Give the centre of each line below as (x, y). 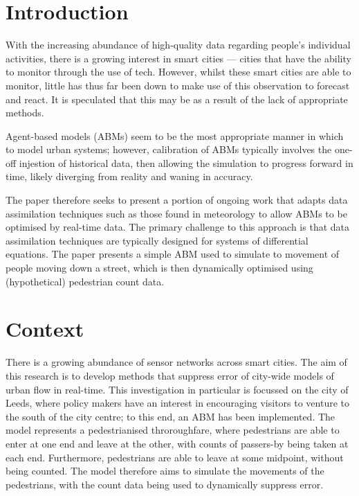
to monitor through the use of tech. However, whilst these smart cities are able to (178, 72)
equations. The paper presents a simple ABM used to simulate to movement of (173, 254)
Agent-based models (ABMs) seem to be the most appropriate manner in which (175, 135)
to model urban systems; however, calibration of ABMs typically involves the (169, 149)
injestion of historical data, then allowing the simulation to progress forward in (186, 162)
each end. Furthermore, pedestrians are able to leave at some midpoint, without (175, 457)
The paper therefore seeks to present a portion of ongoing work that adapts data (177, 200)
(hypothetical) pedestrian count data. (85, 281)
